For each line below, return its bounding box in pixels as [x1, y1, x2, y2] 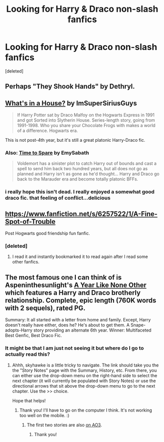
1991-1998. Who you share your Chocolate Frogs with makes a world [17, 123, 156, 129]
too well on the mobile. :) [19, 412, 70, 418]
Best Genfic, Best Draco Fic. [5, 333, 62, 338]
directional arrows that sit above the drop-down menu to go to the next [12, 383, 156, 389]
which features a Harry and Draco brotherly [5, 288, 141, 297]
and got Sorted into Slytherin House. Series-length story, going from [17, 117, 155, 123]
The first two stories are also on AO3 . [26, 422, 102, 428]
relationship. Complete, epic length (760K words [5, 296, 157, 305]
